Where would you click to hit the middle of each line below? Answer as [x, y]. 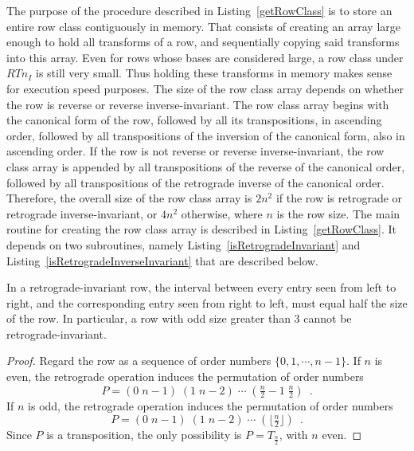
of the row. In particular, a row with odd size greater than [148, 318]
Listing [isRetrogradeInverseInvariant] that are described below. [162, 260]
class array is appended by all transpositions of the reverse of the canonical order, [206, 166]
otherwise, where [222, 213]
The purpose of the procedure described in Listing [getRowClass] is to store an [199, 10]
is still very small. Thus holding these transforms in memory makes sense [214, 73]
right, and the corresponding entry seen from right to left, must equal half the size [207, 302]
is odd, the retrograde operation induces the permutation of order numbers [211, 405]
